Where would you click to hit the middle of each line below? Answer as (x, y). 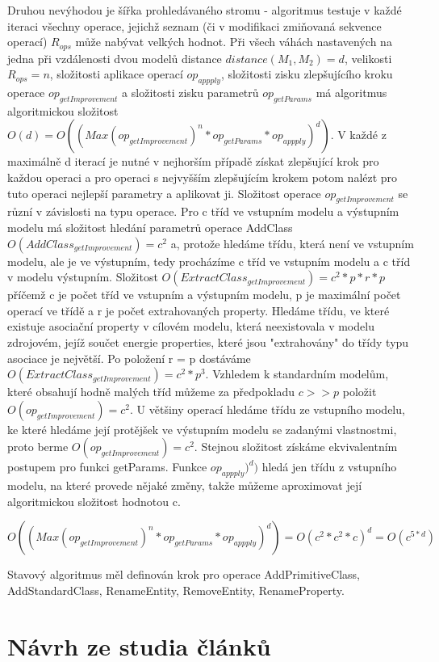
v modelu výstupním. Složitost (83, 277)
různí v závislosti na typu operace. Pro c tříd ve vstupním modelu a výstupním (203, 211)
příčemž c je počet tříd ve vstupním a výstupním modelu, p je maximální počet (204, 295)
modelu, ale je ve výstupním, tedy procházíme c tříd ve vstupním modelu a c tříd (209, 261)
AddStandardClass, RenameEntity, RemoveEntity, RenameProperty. (176, 590)
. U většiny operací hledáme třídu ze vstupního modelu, (268, 409)
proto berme (38, 447)
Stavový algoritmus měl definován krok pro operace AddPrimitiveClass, (184, 574)
